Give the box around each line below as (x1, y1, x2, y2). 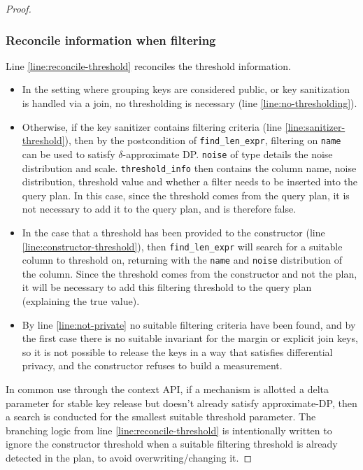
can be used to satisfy (22, 146, 115, 161)
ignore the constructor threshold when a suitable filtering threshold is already (6, 436, 338, 451)
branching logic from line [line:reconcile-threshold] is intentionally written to (6, 422, 332, 437)
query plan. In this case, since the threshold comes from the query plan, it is (22, 187, 350, 202)
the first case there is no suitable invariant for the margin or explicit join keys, (22, 331, 358, 346)
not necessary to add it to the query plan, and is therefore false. (22, 201, 297, 216)
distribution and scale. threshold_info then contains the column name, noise (22, 160, 357, 175)
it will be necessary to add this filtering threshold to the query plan (22, 280, 312, 294)
